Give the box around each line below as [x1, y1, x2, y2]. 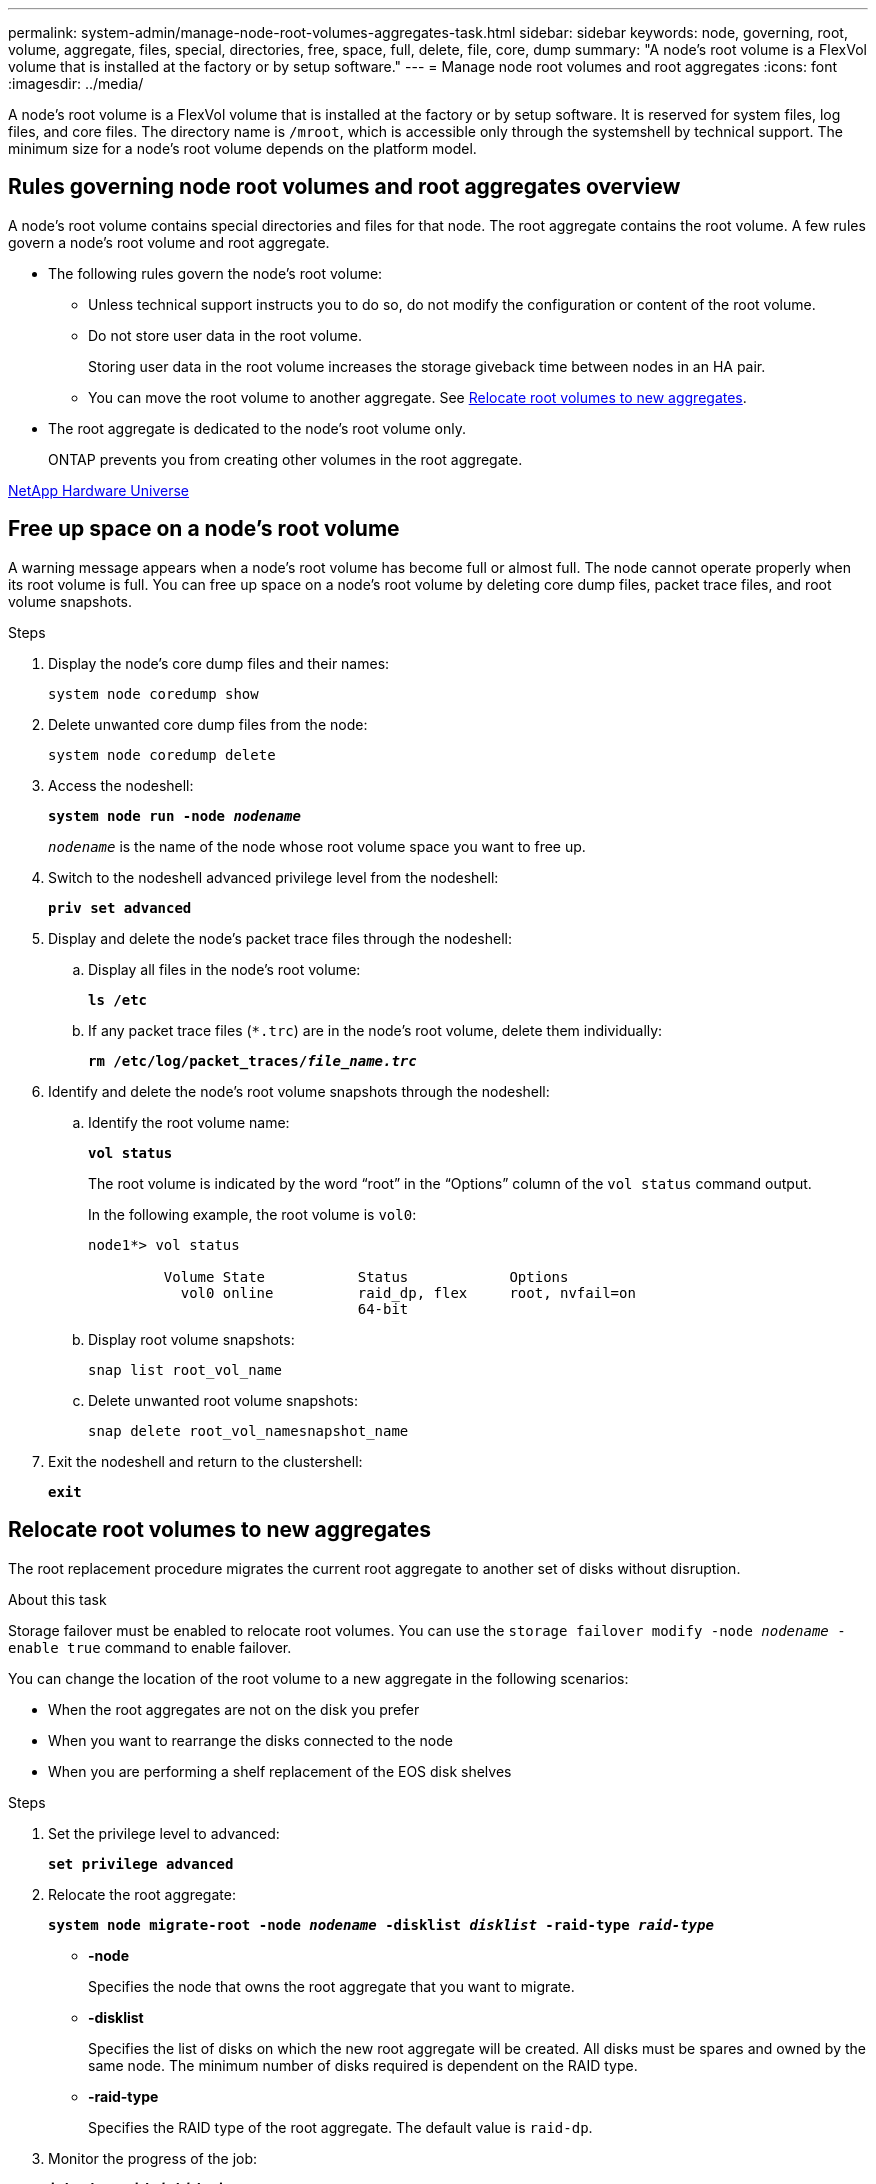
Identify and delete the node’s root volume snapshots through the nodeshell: [48, 1082, 550, 1100]
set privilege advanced [48, 1855, 234, 1872]
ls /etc [88, 991, 148, 1008]
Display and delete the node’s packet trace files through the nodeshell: [48, 929, 512, 947]
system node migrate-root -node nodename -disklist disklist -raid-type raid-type [48, 1916, 714, 1933]
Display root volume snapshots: [88, 1330, 295, 1348]
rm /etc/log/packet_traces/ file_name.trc [88, 1052, 417, 1069]
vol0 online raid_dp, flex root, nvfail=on [180, 1284, 636, 1301]
